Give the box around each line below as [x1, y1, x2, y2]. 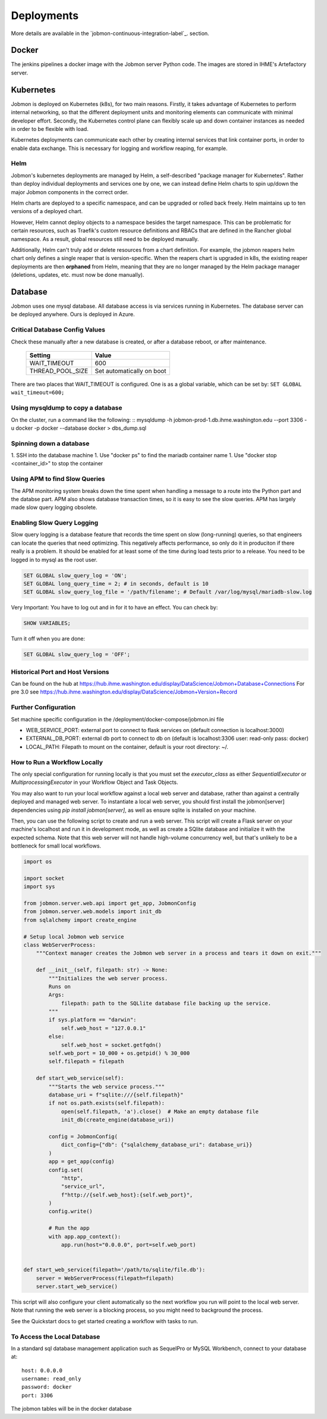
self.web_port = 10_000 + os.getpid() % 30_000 [48, 1050, 190, 1057]
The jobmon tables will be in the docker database [11, 1405, 132, 1412]
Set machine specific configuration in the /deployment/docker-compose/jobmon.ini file [11, 715, 224, 723]
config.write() [48, 1208, 93, 1215]
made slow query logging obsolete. [11, 504, 98, 511]
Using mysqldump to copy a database [11, 404, 122, 412]
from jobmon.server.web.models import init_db [23, 908, 162, 915]
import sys [23, 883, 55, 890]
